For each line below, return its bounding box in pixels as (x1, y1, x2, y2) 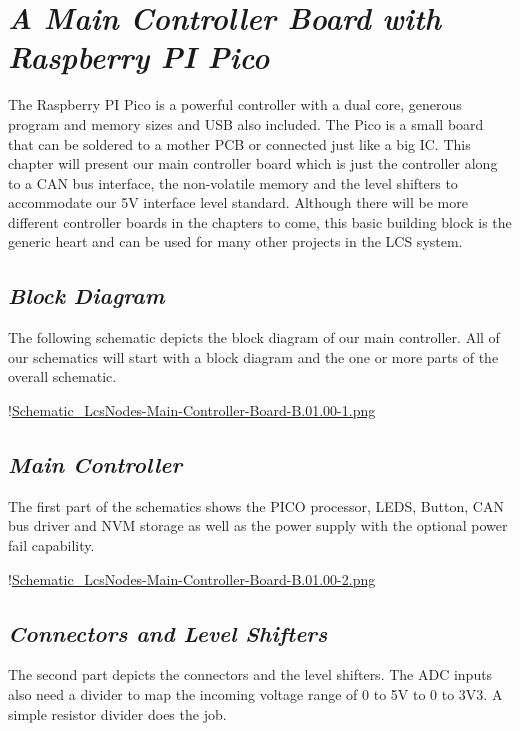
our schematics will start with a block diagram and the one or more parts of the (8, 346, 499, 367)
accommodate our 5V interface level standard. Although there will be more (8, 192, 468, 213)
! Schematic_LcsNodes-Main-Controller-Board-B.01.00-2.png (8, 568, 376, 589)
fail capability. (8, 535, 95, 556)
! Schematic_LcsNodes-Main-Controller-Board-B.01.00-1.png (8, 400, 376, 421)
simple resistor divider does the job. (8, 703, 227, 724)
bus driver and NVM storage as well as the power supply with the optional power (8, 515, 508, 536)
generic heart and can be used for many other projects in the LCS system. (8, 231, 463, 252)
